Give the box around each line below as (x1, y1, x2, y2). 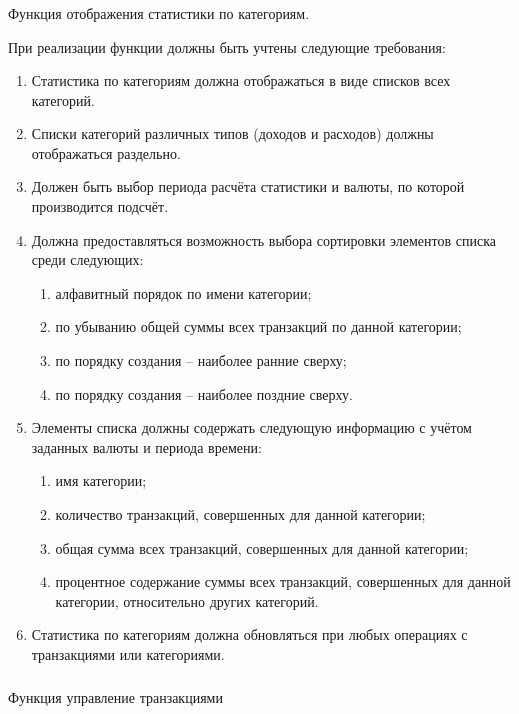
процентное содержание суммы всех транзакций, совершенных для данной (55, 571, 511, 592)
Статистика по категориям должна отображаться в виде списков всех (31, 70, 451, 91)
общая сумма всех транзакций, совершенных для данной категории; (55, 537, 469, 558)
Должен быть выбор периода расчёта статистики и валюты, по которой (31, 176, 465, 197)
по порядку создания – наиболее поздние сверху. (55, 383, 353, 404)
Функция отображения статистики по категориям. (8, 2, 310, 23)
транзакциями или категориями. (31, 643, 225, 664)
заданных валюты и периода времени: (31, 436, 262, 457)
